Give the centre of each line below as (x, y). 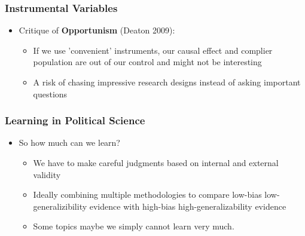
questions (50, 94)
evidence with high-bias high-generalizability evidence (188, 206)
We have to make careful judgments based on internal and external (156, 163)
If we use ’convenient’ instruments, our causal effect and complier (153, 50)
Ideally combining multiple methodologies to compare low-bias (147, 194)
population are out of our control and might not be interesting (147, 62)
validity (47, 174)
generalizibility (60, 206)
